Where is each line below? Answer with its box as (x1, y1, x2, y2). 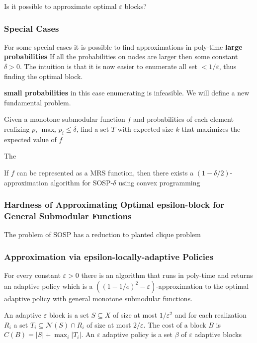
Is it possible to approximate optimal (4, 1, 117, 11)
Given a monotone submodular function (4, 114, 125, 124)
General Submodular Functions (4, 209, 132, 222)
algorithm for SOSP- (50, 177, 113, 187)
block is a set (49, 310, 89, 320)
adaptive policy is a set (102, 329, 173, 340)
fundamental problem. (4, 97, 71, 107)
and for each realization (174, 310, 247, 320)
